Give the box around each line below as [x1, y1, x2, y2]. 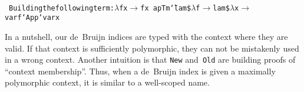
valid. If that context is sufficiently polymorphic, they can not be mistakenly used [5, 42, 299, 54]
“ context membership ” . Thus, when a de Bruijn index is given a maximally [5, 64, 276, 77]
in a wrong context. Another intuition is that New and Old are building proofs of [5, 53, 296, 66]
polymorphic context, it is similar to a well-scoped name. [5, 76, 210, 88]
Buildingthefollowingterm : [9, 4, 114, 12]
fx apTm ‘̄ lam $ [140, 4, 191, 12]
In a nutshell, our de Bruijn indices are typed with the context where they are [5, 30, 288, 42]
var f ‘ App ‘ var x [5, 13, 60, 22]
